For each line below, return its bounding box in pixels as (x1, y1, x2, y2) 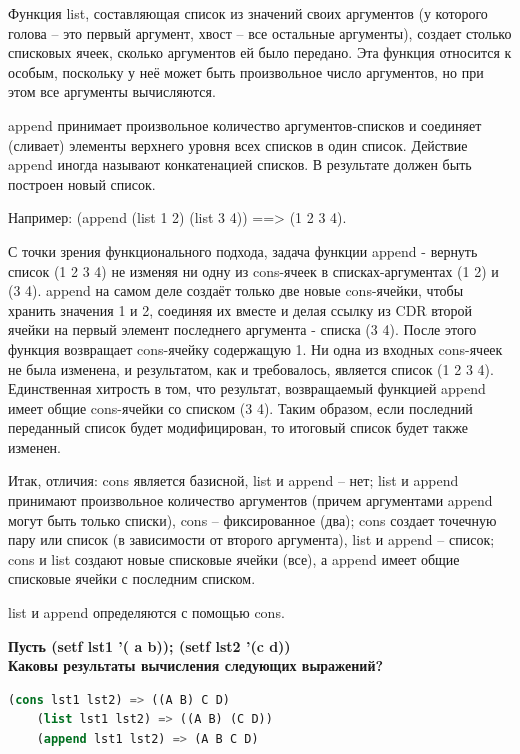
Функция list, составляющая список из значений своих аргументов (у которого (8, 3, 488, 23)
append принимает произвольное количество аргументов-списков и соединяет (8, 114, 482, 135)
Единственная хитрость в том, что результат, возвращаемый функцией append (8, 378, 486, 399)
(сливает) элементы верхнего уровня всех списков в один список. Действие (8, 134, 468, 155)
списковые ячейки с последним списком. (8, 568, 256, 589)
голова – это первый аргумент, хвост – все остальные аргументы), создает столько (8, 22, 512, 43)
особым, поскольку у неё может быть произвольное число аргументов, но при (8, 61, 484, 82)
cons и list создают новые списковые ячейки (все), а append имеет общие (8, 548, 460, 569)
